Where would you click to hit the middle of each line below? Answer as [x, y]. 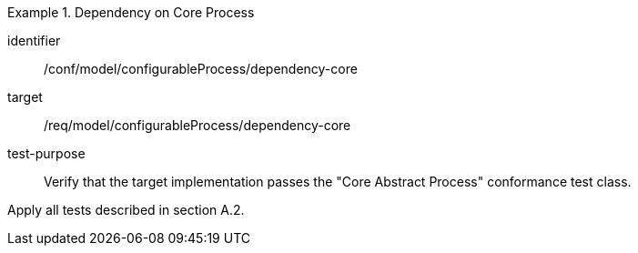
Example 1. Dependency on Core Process [131, 12]
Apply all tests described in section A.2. [126, 210]
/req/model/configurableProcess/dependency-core [197, 125]
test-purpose [46, 153]
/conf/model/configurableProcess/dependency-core [201, 69]
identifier [34, 40]
